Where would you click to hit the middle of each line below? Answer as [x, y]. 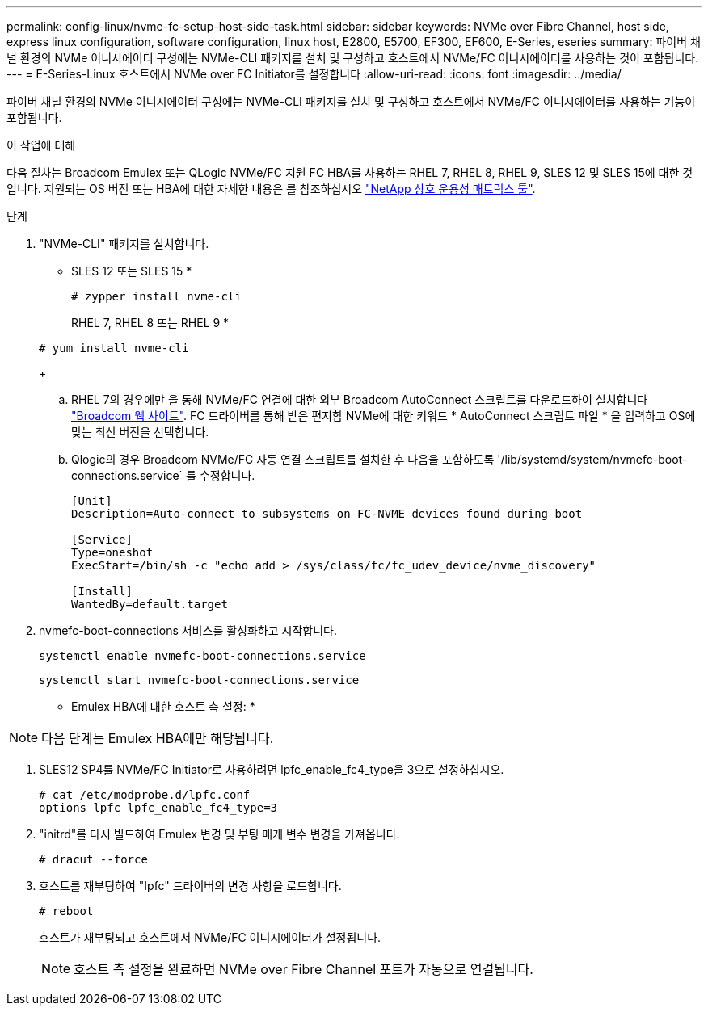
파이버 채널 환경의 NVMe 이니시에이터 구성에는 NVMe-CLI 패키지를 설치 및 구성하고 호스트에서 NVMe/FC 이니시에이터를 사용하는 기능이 [351, 101]
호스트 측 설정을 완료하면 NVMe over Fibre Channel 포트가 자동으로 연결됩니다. [303, 969]
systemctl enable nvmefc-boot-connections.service [202, 656]
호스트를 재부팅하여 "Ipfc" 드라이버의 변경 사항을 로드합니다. [190, 886]
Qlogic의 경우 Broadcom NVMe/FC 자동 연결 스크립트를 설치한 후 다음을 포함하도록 [283, 459]
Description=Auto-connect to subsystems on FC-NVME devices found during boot [327, 514]
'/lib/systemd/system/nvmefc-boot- [592, 459]
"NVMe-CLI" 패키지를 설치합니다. [124, 244]
